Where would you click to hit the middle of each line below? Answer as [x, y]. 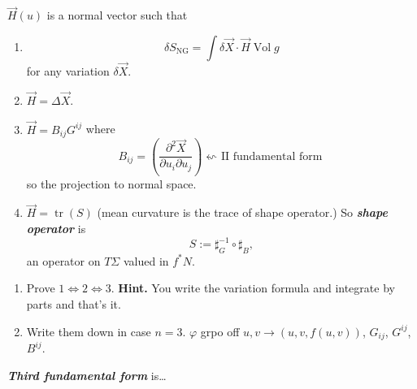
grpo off [220, 331]
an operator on [63, 260]
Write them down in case [89, 331]
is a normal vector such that [117, 15]
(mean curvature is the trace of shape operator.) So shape [242, 212]
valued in [146, 260]
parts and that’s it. [74, 304]
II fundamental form [271, 156]
